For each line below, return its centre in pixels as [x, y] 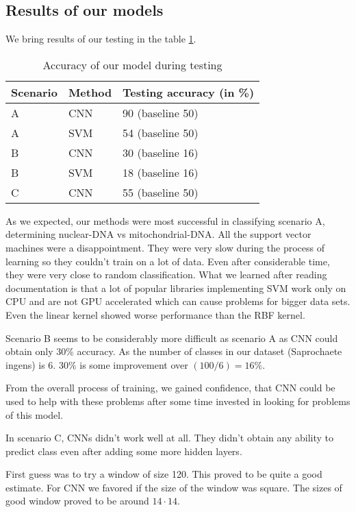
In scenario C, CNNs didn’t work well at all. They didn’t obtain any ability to [169, 438]
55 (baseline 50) [161, 192]
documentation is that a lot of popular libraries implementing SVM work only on [176, 288]
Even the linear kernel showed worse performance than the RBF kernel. [155, 314]
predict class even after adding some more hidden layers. [124, 451]
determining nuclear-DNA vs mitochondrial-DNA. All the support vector [158, 234]
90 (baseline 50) [161, 112]
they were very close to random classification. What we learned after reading [166, 275]
